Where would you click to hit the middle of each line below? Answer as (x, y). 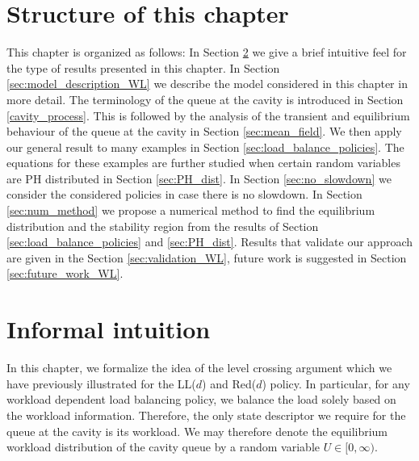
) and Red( (229, 383)
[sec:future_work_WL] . (65, 273)
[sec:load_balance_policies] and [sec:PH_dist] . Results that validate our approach (210, 242)
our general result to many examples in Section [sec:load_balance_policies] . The (205, 147)
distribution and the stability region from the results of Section (163, 226)
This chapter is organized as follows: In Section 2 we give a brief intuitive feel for (207, 52)
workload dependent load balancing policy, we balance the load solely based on (201, 399)
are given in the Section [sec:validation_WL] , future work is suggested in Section (207, 257)
